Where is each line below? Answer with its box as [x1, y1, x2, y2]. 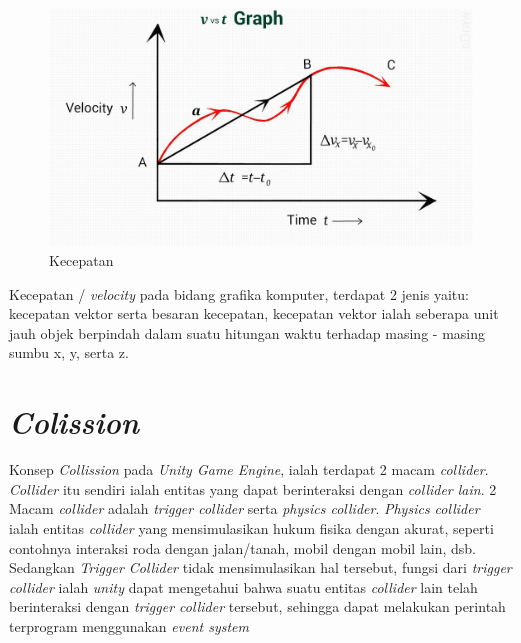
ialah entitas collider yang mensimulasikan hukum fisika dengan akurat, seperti [9, 517, 494, 538]
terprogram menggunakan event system [9, 615, 249, 636]
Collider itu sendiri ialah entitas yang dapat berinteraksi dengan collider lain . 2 [9, 478, 497, 499]
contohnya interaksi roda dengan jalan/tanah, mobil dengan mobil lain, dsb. [9, 537, 476, 558]
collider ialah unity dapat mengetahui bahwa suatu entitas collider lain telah [9, 576, 478, 597]
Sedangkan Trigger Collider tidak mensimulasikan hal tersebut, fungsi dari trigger [9, 557, 512, 578]
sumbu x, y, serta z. [9, 342, 129, 363]
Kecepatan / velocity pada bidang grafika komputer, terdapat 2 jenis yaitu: [9, 283, 469, 304]
